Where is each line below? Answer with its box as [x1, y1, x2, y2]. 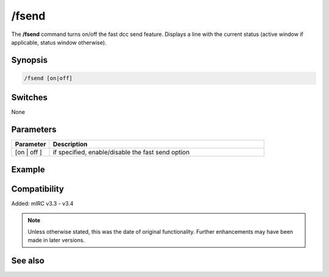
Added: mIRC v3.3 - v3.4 [11, 200, 74, 207]
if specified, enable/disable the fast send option [52, 148, 190, 157]
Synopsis [11, 55, 48, 65]
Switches [11, 92, 48, 103]
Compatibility [11, 184, 64, 194]
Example [11, 164, 45, 174]
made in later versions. [27, 237, 85, 244]
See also [11, 255, 45, 265]
